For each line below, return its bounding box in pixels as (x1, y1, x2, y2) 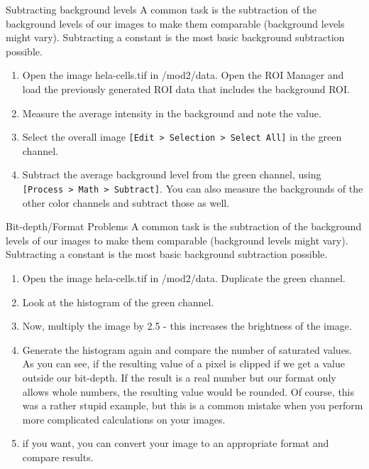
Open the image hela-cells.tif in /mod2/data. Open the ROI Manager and (22, 68, 344, 82)
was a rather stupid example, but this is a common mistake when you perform (22, 398, 363, 413)
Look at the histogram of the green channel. (22, 294, 214, 309)
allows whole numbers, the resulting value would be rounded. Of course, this (22, 384, 355, 399)
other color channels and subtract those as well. (22, 195, 230, 210)
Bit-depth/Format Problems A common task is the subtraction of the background (6, 219, 362, 234)
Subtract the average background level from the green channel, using (22, 167, 321, 182)
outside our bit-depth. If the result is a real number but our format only (22, 370, 336, 384)
